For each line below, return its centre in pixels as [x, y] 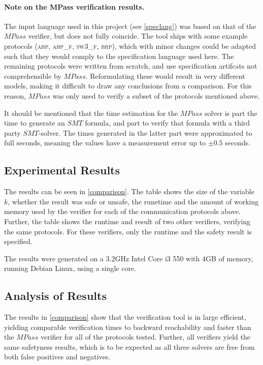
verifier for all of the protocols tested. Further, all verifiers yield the [145, 337]
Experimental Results [62, 170]
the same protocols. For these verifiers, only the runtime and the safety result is [128, 231]
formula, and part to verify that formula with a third [168, 123]
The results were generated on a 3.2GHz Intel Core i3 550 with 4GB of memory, [129, 258]
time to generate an [35, 123]
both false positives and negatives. [57, 357]
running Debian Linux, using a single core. [70, 268]
